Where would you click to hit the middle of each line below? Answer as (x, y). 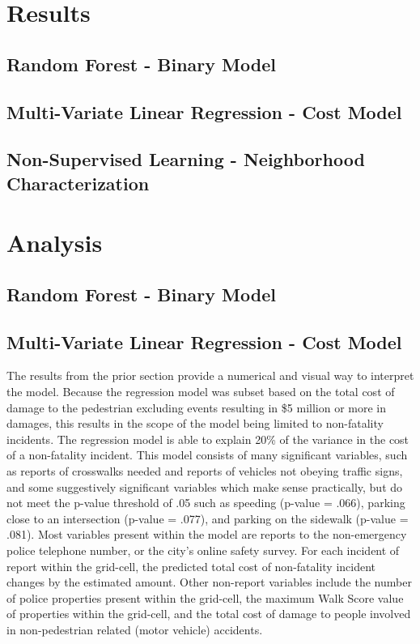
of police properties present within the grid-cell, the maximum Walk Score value (205, 597)
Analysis (55, 243)
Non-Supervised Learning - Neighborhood (186, 159)
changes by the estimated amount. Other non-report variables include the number (209, 582)
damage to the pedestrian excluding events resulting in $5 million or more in (196, 407)
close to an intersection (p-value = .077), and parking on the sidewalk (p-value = (208, 518)
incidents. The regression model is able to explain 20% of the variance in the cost (208, 439)
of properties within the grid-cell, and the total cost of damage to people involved (209, 614)
